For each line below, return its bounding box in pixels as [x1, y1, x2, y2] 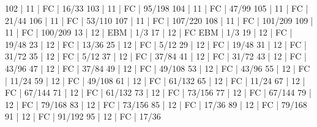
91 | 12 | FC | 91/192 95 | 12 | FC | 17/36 [5, 110, 161, 123]
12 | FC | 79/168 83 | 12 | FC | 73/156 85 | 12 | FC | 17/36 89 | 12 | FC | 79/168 [5, 98, 307, 110]
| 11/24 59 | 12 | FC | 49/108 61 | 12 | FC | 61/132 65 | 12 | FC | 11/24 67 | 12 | [5, 74, 305, 87]
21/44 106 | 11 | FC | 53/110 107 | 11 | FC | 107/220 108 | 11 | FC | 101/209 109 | [5, 13, 313, 26]
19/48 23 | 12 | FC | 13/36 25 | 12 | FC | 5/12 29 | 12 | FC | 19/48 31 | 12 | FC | [5, 37, 307, 50]
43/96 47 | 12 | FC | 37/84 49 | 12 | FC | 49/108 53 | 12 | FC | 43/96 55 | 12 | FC [5, 61, 310, 74]
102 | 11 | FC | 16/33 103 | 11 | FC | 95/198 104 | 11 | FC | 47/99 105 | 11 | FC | [5, 2, 308, 14]
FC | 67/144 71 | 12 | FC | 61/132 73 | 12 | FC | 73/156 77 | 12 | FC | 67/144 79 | [5, 86, 311, 99]
